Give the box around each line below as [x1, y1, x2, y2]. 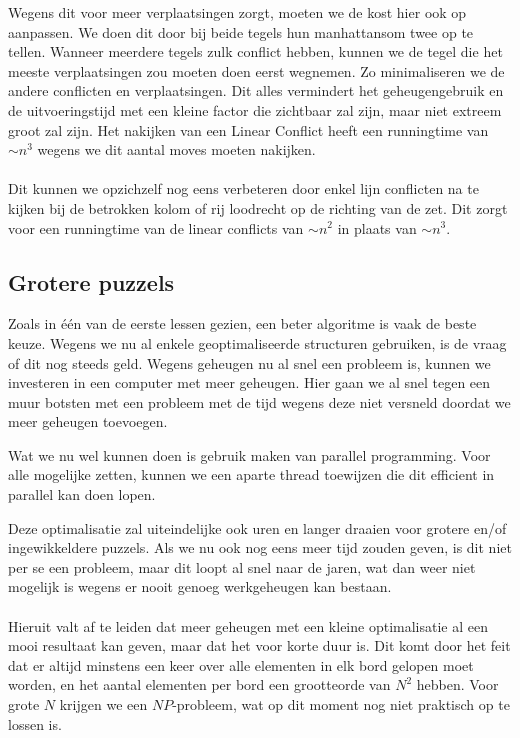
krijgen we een [59, 694, 148, 715]
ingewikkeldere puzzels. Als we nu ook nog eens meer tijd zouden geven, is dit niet [8, 537, 512, 558]
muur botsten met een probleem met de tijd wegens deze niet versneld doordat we [8, 391, 511, 412]
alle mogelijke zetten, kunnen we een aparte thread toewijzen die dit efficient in [8, 464, 495, 485]
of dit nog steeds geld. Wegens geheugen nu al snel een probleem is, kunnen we [8, 352, 491, 373]
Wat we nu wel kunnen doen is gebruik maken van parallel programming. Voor [8, 444, 491, 465]
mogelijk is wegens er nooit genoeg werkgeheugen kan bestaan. [8, 576, 392, 597]
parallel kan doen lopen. [8, 484, 156, 505]
